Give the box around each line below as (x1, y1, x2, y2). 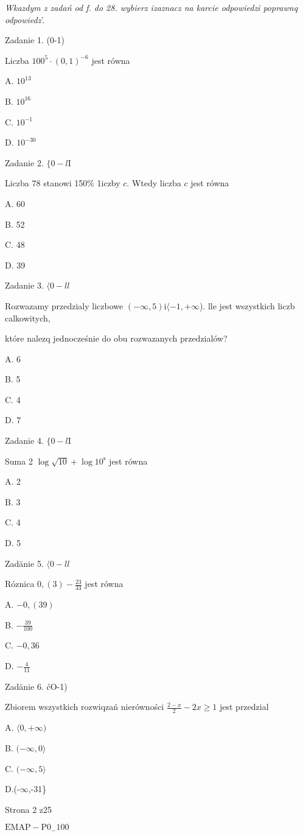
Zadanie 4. (5, 434, 44, 447)
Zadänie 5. (5, 557, 44, 569)
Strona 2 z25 (5, 803, 52, 815)
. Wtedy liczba (127, 177, 181, 189)
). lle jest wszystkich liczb (199, 299, 295, 312)
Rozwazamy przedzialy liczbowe (5, 299, 124, 312)
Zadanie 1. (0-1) (5, 33, 64, 46)
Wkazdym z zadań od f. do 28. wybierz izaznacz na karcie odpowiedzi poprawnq (5, 1, 298, 13)
